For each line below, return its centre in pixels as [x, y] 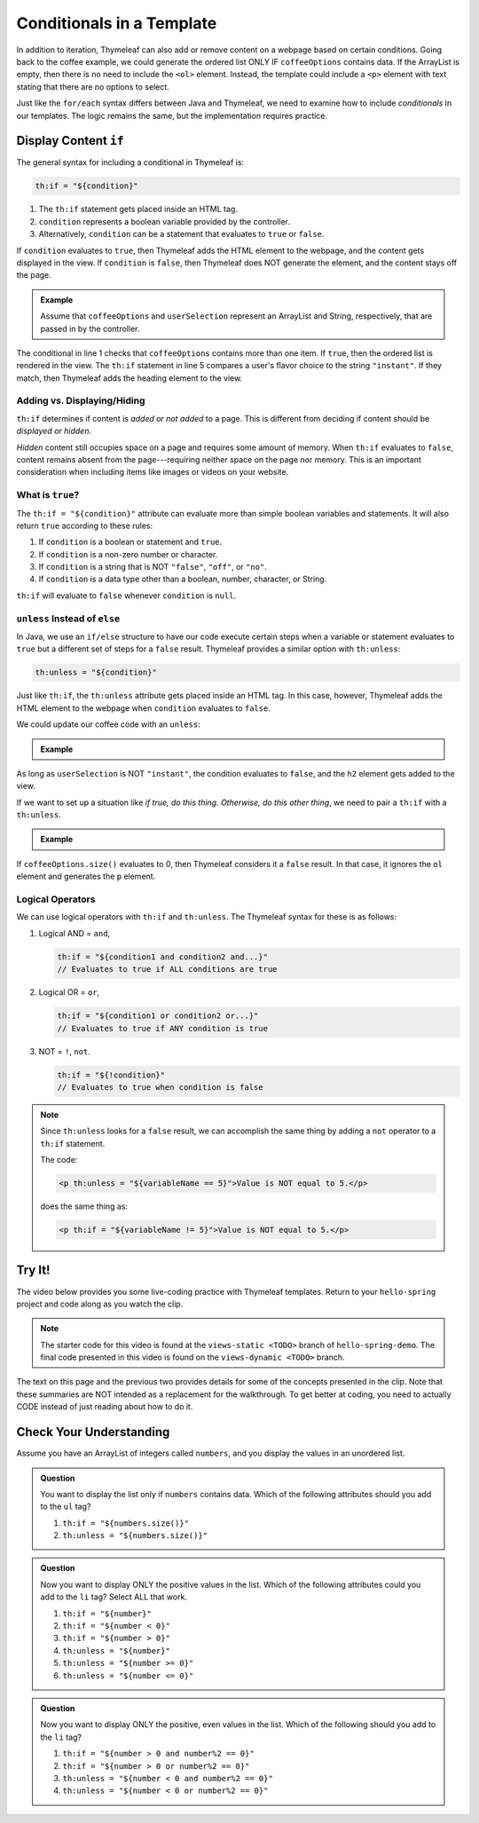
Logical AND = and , [75, 933]
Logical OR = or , [69, 992]
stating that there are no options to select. [93, 87]
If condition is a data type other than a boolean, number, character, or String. [183, 579]
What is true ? [48, 495]
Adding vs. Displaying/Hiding [81, 401]
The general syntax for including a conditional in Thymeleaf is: [130, 162]
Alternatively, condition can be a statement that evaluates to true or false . [181, 234]
